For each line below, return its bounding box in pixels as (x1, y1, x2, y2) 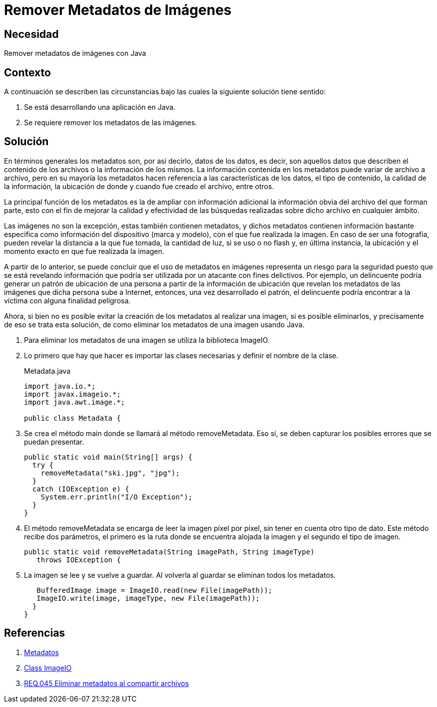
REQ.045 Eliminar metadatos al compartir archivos (24, 679, 189, 688)
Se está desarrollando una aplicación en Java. (24, 103, 176, 112)
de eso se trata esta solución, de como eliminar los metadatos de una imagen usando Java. (4, 320, 305, 329)
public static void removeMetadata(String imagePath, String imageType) (24, 547, 315, 556)
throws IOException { (36, 555, 121, 564)
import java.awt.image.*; (24, 398, 125, 406)
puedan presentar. (24, 437, 84, 446)
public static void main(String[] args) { (24, 453, 193, 461)
